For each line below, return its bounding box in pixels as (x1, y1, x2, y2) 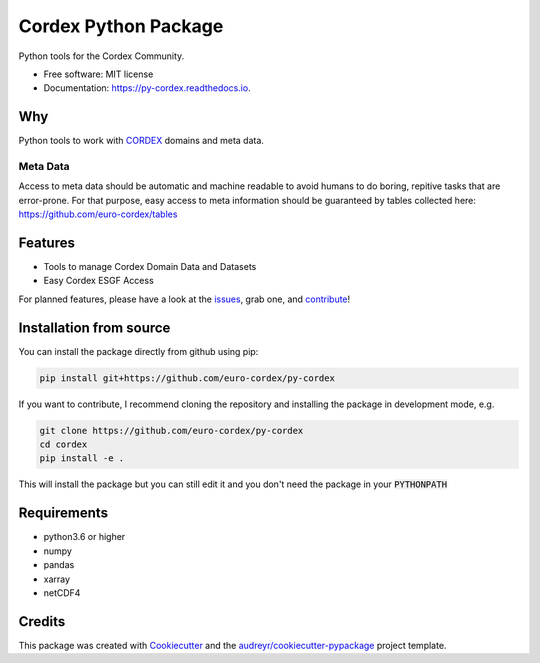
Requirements (18, 505, 109, 522)
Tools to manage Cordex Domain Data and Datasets (43, 261, 257, 273)
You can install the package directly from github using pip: (18, 345, 259, 357)
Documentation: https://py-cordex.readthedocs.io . (43, 82, 251, 94)
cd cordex (39, 439, 88, 450)
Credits (18, 613, 66, 630)
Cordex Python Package (18, 15, 224, 37)
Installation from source (18, 319, 171, 336)
